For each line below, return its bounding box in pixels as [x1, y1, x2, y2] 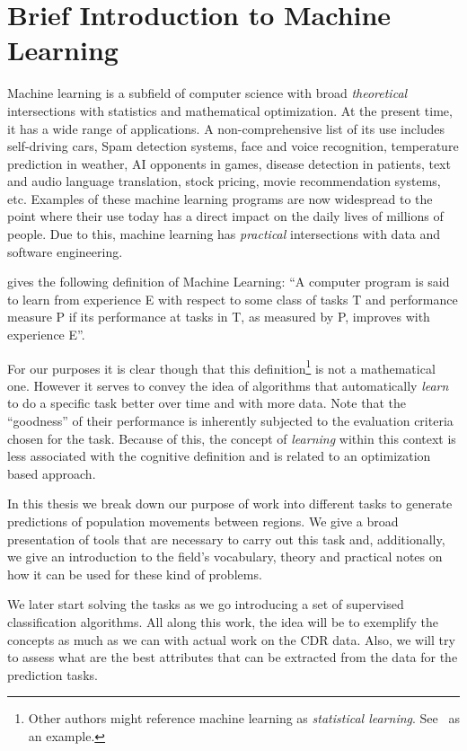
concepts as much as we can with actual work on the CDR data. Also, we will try [7, 630, 455, 649]
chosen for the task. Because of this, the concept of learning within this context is [7, 429, 456, 447]
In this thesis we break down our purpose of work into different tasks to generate [7, 494, 453, 513]
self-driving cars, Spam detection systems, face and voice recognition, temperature [7, 137, 459, 155]
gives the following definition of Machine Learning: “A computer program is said [7, 272, 450, 291]
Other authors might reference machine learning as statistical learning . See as [28, 709, 460, 728]
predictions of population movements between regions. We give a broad [7, 512, 399, 531]
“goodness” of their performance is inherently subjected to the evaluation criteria [7, 411, 454, 430]
